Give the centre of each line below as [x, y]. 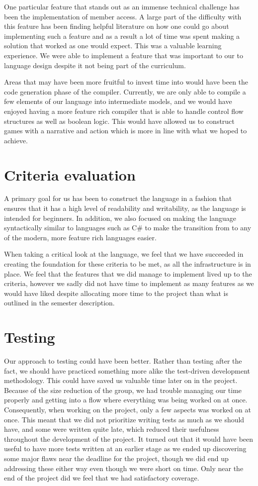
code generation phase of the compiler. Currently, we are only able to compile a [125, 91]
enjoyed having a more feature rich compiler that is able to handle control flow [124, 111]
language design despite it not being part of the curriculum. [95, 65]
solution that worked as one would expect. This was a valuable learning [113, 46]
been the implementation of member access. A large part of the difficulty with [123, 16]
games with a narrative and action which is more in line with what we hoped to [126, 131]
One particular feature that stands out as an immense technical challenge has [122, 6]
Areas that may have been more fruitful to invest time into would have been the [126, 82]
